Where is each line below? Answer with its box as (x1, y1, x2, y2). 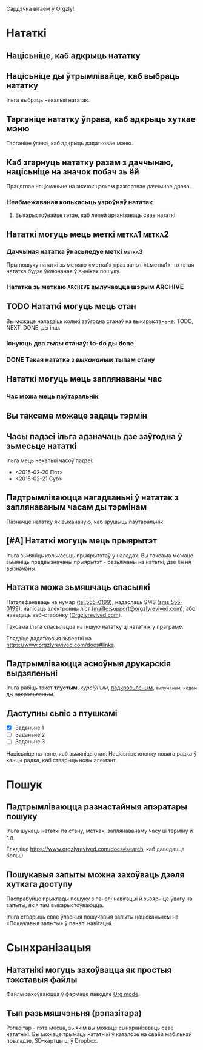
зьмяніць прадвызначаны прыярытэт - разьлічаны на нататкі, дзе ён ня (6, 558, 192, 565)
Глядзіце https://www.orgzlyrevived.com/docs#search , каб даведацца (6, 845, 185, 853)
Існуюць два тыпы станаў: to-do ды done (6, 339, 135, 347)
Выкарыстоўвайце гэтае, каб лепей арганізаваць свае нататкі (15, 211, 176, 219)
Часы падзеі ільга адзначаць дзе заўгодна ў (6, 431, 183, 442)
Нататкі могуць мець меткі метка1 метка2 (6, 229, 170, 239)
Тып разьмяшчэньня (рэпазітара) (6, 1008, 142, 1018)
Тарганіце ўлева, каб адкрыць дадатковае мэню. (6, 139, 133, 147)
